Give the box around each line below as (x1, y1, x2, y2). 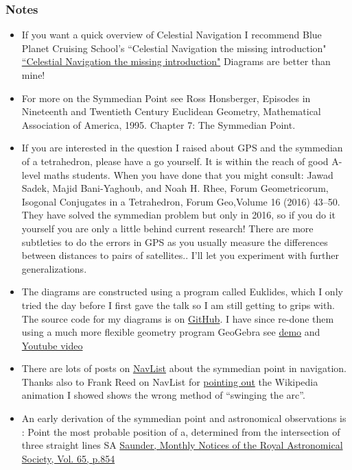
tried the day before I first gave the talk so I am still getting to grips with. (21, 297, 336, 312)
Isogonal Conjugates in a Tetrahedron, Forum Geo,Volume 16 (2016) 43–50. (21, 194, 340, 208)
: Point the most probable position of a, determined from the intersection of (21, 424, 340, 438)
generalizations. (21, 261, 87, 275)
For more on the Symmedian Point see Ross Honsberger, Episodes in (21, 90, 311, 105)
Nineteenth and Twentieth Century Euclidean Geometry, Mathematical (21, 104, 321, 119)
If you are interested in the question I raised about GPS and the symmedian (21, 140, 343, 155)
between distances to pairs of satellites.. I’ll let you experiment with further (21, 248, 339, 262)
